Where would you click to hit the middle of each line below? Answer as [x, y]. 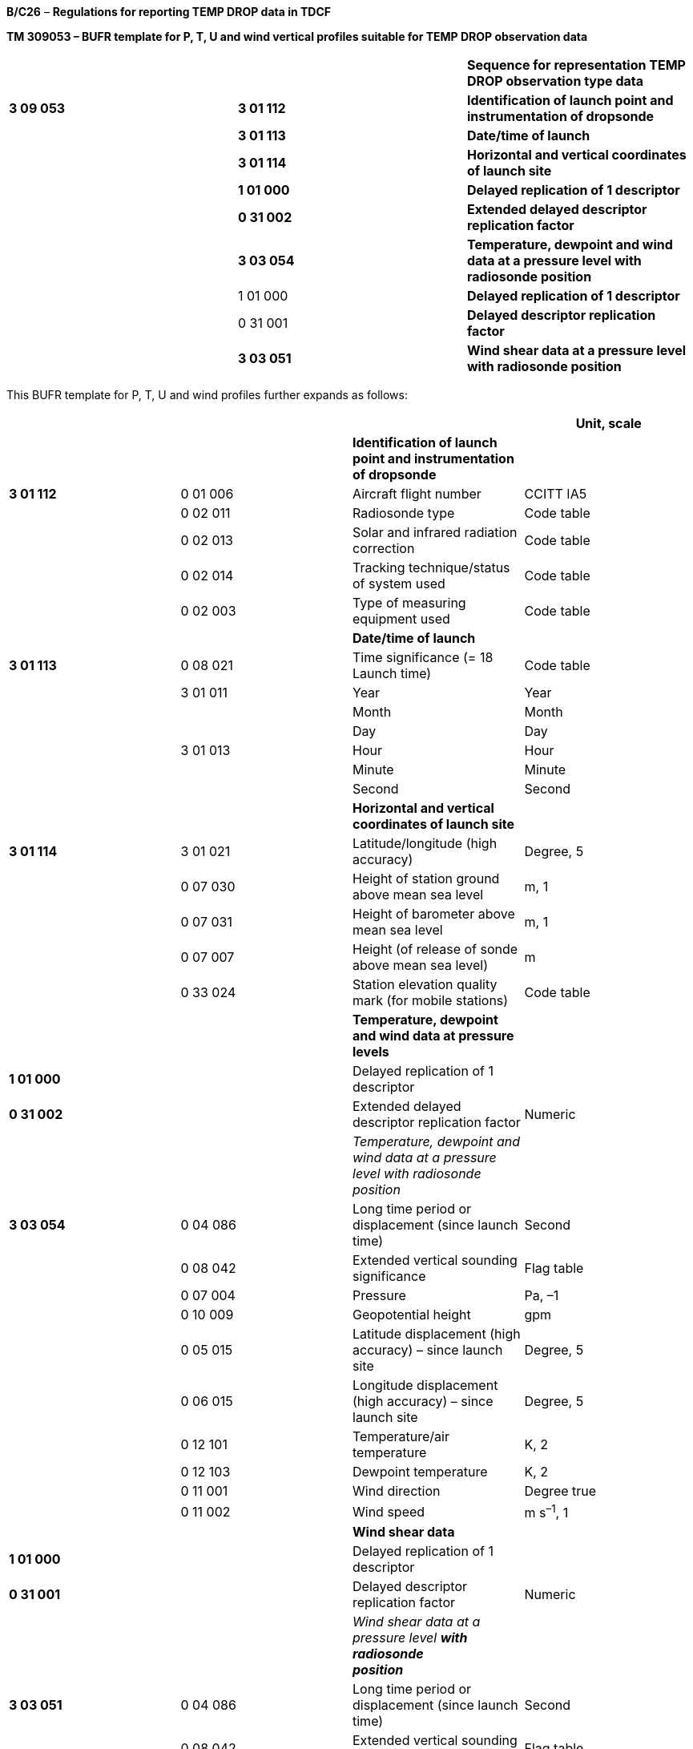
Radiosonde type [404, 513]
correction [384, 548]
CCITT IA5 [556, 494]
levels [371, 1052]
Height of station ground [426, 879]
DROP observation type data [555, 81]
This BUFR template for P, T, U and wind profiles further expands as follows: [207, 395]
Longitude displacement [425, 1385]
